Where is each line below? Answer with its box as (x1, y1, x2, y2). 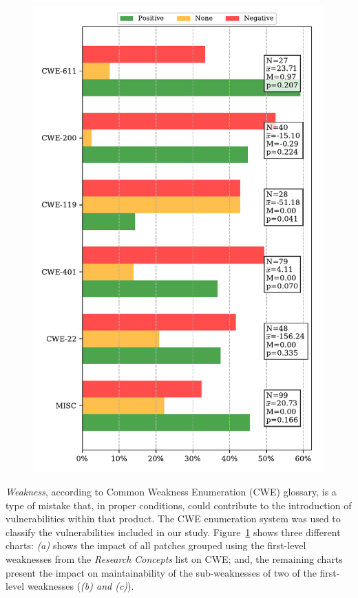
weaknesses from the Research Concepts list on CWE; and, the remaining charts (6, 551, 343, 566)
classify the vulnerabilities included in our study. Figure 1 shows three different (6, 524, 341, 539)
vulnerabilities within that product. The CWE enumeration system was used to (6, 511, 341, 526)
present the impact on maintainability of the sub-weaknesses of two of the (6, 565, 317, 579)
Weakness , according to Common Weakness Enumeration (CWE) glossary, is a (6, 484, 337, 498)
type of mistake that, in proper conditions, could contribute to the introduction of (6, 498, 352, 512)
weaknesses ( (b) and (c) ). (27, 579, 134, 593)
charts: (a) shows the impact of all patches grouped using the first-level (6, 538, 306, 553)
